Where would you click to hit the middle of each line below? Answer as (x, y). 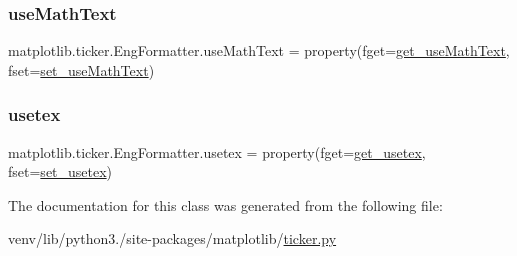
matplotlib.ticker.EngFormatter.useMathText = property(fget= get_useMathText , (259, 50)
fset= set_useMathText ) (81, 69)
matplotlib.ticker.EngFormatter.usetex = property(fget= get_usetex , (217, 151)
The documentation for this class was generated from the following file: (225, 204)
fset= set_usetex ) (60, 171)
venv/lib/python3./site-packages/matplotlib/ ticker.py (172, 238)
